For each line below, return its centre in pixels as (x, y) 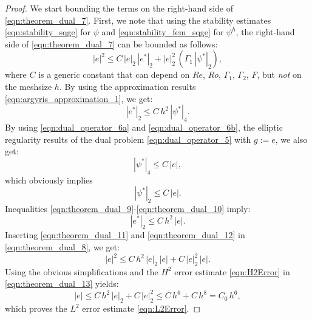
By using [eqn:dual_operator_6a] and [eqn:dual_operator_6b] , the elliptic (144, 127)
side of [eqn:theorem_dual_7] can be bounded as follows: (111, 43)
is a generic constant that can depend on (114, 74)
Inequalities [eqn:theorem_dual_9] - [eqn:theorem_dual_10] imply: (128, 208)
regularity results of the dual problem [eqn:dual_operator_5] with (128, 139)
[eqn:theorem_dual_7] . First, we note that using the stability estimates (138, 20)
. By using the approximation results (127, 86)
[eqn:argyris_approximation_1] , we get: (79, 98)
